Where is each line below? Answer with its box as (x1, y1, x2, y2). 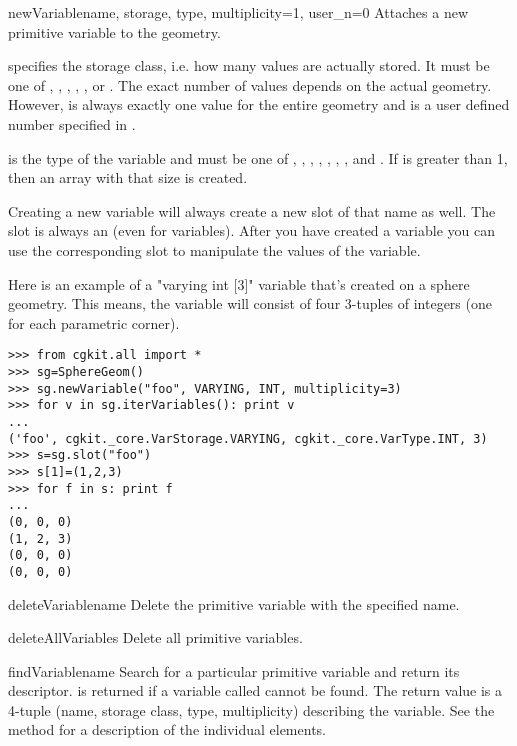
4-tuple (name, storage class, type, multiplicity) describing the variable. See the (8, 699, 495, 720)
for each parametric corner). (8, 312, 180, 333)
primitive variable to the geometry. (8, 21, 221, 42)
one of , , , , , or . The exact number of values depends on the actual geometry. (8, 74, 492, 95)
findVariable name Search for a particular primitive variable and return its (8, 660, 460, 681)
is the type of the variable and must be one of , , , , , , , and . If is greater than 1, (8, 147, 508, 168)
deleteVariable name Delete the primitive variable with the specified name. (8, 593, 460, 614)
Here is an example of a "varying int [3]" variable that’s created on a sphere (8, 273, 470, 294)
